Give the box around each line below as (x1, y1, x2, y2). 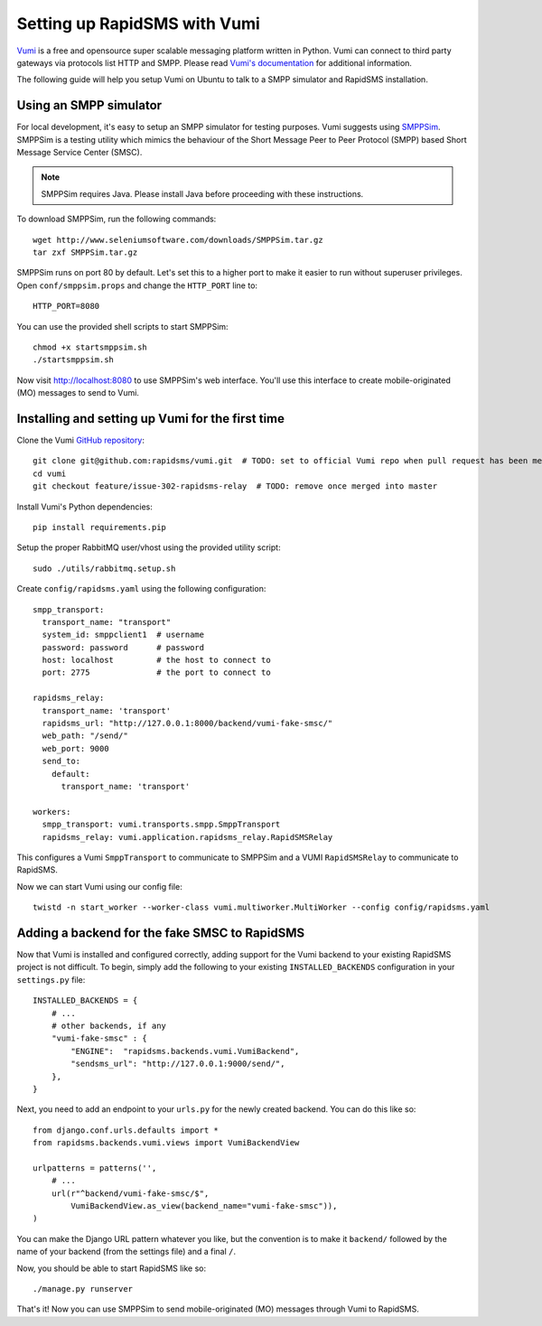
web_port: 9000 (42, 743, 109, 753)
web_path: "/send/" (42, 731, 128, 741)
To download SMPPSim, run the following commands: (16, 213, 217, 225)
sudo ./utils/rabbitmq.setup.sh (33, 563, 176, 574)
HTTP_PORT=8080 (33, 301, 100, 312)
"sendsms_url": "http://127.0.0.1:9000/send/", (70, 1059, 285, 1069)
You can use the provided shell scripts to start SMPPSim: (16, 321, 229, 331)
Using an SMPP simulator (16, 98, 163, 113)
